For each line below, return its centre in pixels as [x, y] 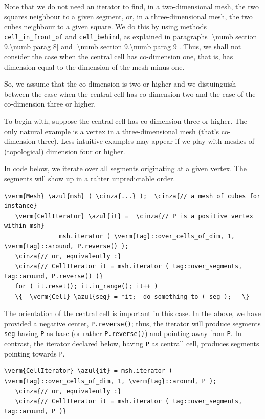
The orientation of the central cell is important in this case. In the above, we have [132, 313]
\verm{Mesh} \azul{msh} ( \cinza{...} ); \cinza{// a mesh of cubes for [132, 196]
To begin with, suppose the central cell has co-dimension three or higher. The [126, 121]
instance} [21, 206]
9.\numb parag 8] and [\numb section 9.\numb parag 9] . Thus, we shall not [123, 46]
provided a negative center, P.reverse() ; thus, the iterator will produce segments [132, 323]
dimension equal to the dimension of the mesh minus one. [94, 66]
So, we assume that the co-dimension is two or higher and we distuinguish [120, 84]
